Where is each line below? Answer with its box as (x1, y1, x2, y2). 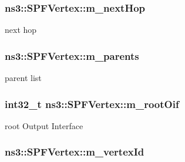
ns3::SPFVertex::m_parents (5, 48, 139, 63)
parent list (5, 72, 42, 84)
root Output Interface (5, 119, 83, 131)
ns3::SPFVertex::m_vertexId (5, 144, 144, 159)
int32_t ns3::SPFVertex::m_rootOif (5, 96, 179, 111)
